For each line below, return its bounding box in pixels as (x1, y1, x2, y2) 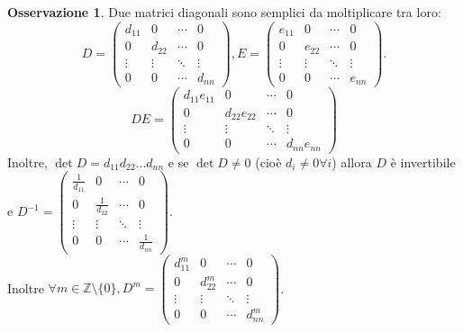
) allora (331, 152, 372, 171)
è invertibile (390, 152, 456, 171)
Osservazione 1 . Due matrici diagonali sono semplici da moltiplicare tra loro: (7, 3, 441, 21)
